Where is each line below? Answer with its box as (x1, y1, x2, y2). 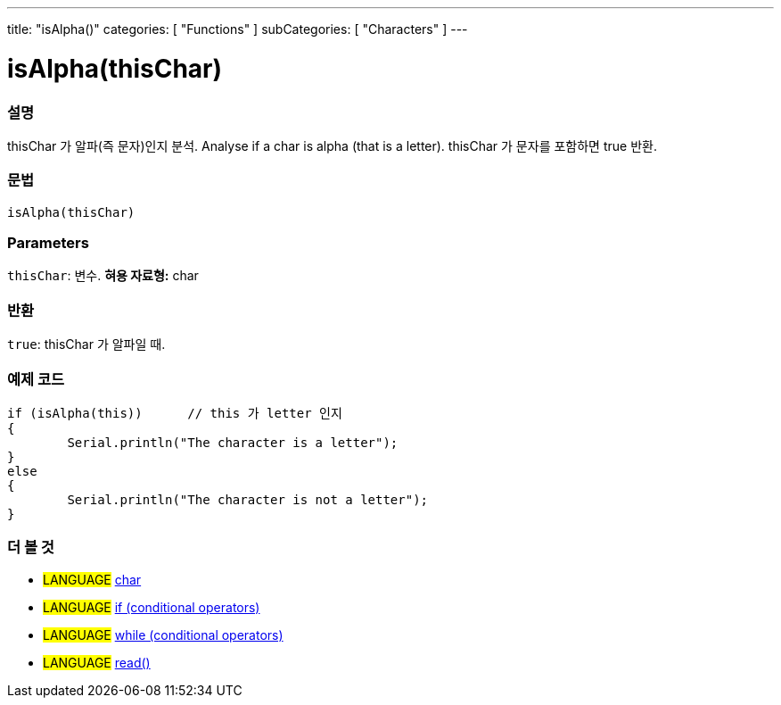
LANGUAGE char (43, 571, 142, 587)
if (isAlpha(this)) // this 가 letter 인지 (7, 405, 342, 420)
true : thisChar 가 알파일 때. (7, 336, 166, 352)
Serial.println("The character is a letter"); (67, 435, 399, 450)
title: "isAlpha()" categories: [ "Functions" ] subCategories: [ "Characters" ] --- (7, 21, 468, 37)
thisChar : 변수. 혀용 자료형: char (7, 268, 199, 284)
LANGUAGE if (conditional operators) (43, 599, 260, 615)
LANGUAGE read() (43, 654, 151, 670)
